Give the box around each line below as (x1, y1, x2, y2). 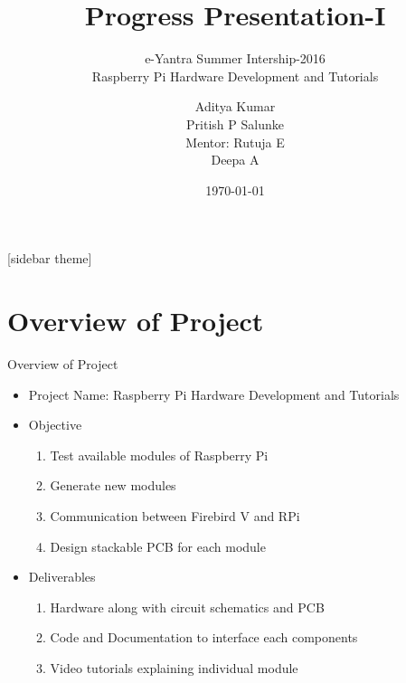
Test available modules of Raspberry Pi (50, 445, 269, 464)
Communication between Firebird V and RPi (50, 506, 300, 525)
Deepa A (211, 150, 260, 169)
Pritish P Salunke (186, 114, 284, 133)
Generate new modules (50, 476, 176, 495)
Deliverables (28, 567, 96, 586)
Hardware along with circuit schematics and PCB (50, 597, 325, 616)
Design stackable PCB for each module (50, 536, 266, 555)
